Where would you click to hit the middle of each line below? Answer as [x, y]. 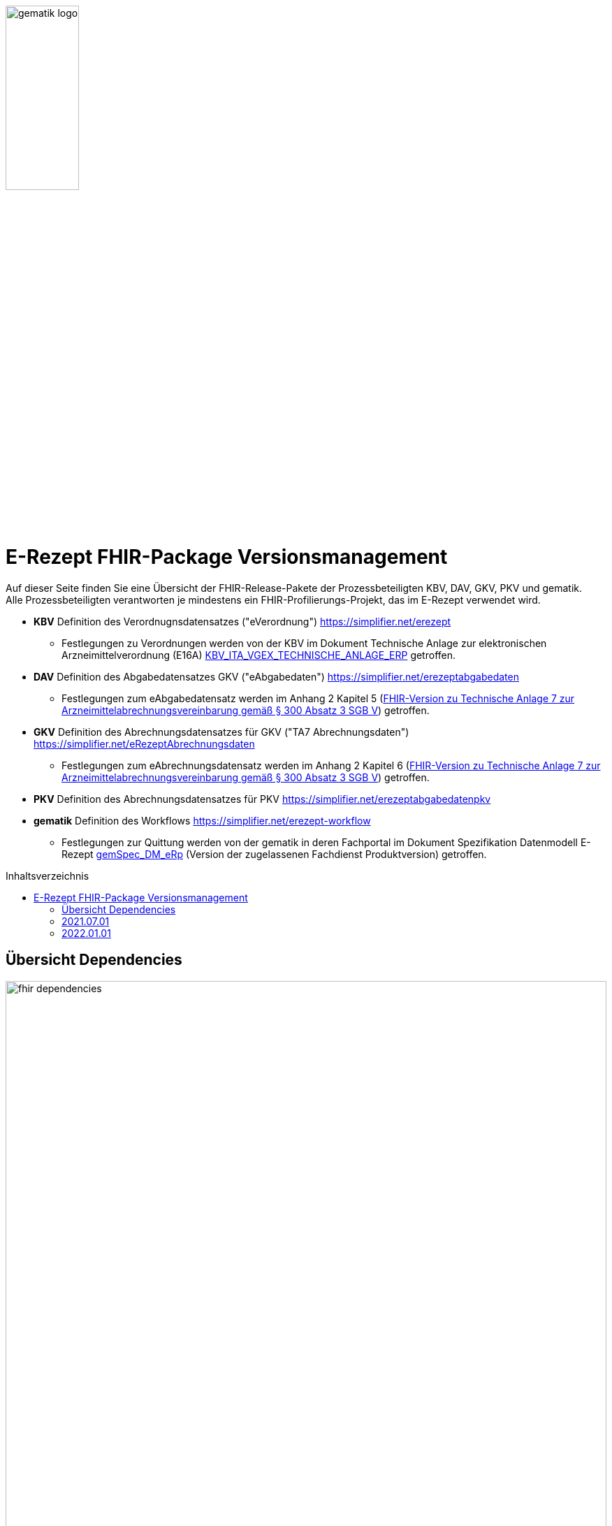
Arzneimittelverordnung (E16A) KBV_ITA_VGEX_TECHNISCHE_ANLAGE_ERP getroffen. [259, 655]
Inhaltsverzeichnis [48, 875]
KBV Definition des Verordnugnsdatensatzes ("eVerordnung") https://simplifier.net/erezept [242, 621]
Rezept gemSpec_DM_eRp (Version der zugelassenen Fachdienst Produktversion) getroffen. [274, 854]
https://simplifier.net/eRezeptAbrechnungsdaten [144, 743]
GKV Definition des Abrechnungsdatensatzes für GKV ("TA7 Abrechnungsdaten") [221, 732]
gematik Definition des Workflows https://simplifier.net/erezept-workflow [202, 820]
